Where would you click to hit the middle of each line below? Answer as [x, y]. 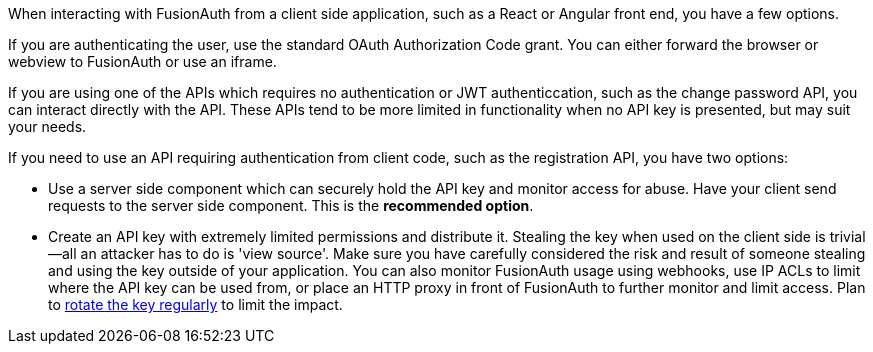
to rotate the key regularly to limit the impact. [195, 304]
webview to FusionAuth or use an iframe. [142, 61]
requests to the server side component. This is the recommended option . [291, 205]
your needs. [47, 126]
